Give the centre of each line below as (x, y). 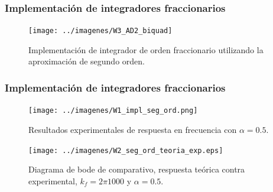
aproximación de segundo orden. (87, 61)
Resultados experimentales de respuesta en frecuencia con (133, 129)
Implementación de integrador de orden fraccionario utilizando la (146, 49)
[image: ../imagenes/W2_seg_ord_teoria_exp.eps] (126, 150)
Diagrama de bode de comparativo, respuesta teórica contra (137, 169)
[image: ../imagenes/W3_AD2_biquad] (100, 31)
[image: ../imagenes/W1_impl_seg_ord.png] (113, 111)
